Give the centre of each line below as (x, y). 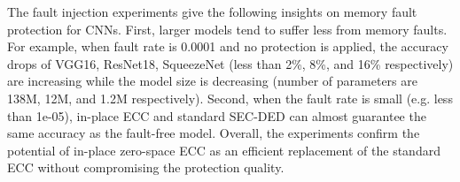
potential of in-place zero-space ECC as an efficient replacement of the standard (224, 150)
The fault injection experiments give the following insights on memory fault (212, 11)
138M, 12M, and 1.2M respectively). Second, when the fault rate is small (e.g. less (230, 98)
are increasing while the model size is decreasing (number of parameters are (212, 81)
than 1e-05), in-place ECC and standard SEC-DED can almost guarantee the (217, 115)
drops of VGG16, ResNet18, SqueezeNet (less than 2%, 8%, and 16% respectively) (230, 63)
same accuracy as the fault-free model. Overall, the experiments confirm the (214, 133)
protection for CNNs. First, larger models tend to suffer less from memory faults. (227, 29)
